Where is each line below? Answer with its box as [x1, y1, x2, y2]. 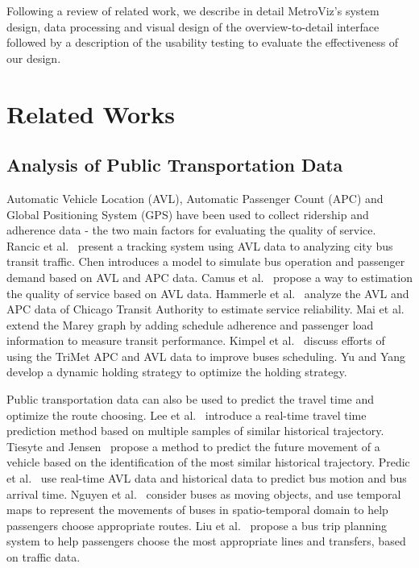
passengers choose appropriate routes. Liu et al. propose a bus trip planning [6, 516, 387, 533]
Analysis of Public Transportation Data [6, 152, 343, 177]
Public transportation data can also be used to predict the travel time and [6, 391, 374, 408]
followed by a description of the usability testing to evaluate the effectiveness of [6, 34, 399, 51]
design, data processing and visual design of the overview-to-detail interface [6, 18, 380, 35]
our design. [6, 49, 61, 66]
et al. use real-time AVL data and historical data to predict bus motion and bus [6, 470, 407, 487]
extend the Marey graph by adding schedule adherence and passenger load [6, 316, 374, 333]
